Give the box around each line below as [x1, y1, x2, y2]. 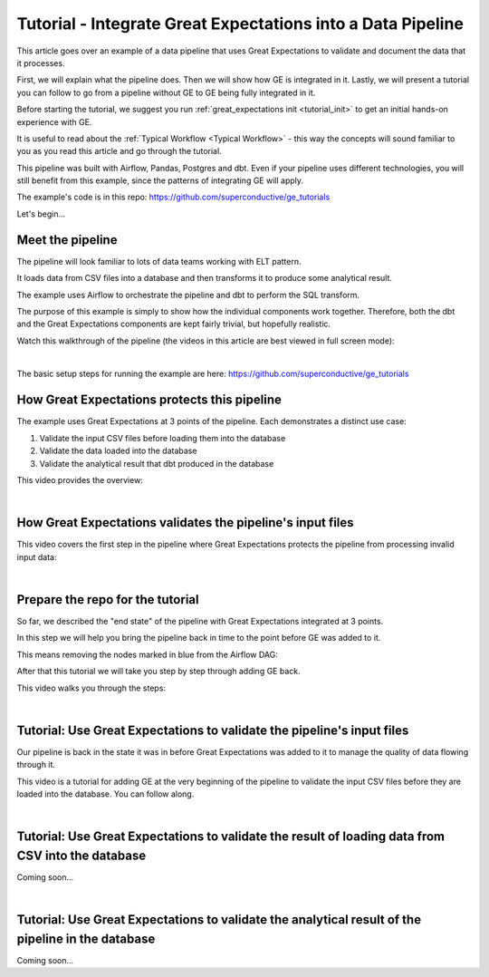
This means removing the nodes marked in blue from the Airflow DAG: [16, 649, 278, 660]
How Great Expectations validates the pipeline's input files [16, 515, 354, 530]
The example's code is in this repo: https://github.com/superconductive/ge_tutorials [16, 191, 331, 203]
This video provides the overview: [16, 474, 144, 485]
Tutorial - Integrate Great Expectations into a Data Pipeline [16, 14, 464, 34]
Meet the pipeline [16, 232, 118, 247]
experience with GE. [16, 116, 92, 127]
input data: [16, 551, 58, 562]
